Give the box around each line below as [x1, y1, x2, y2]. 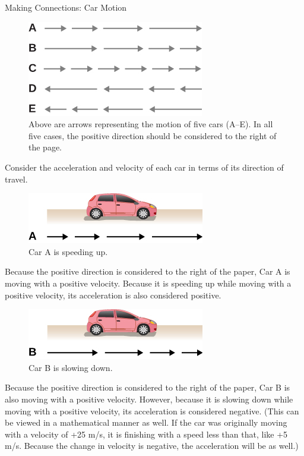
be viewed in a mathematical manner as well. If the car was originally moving [5, 416, 287, 429]
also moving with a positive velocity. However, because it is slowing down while [5, 392, 293, 405]
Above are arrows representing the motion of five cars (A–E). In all [28, 118, 273, 130]
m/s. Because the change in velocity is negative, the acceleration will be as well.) [5, 439, 299, 452]
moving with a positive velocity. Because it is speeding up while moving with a [5, 276, 292, 289]
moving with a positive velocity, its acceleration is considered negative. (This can [5, 404, 299, 417]
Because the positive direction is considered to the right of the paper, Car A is [5, 265, 290, 278]
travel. [5, 172, 28, 185]
